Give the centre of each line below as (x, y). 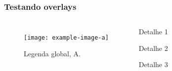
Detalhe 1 (153, 32)
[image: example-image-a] (66, 38)
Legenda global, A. (52, 53)
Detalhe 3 (153, 64)
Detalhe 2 (153, 48)
